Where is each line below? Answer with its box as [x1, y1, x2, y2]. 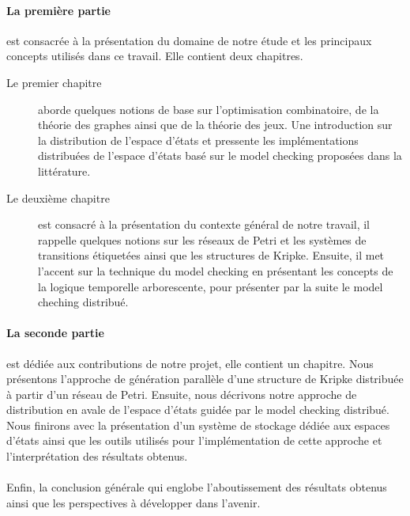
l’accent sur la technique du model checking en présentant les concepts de [38, 262, 393, 279]
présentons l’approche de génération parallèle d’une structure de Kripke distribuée [6, 370, 404, 387]
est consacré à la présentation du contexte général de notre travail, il [38, 216, 370, 233]
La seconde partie [6, 324, 104, 341]
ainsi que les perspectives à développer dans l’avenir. [6, 494, 261, 510]
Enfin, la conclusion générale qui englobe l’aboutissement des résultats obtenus [6, 479, 387, 495]
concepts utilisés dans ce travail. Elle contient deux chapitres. [6, 47, 303, 64]
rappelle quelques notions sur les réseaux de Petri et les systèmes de [38, 231, 367, 248]
